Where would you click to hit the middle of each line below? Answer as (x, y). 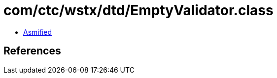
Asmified (38, 32)
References (32, 51)
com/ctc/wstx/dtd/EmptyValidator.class (138, 10)
